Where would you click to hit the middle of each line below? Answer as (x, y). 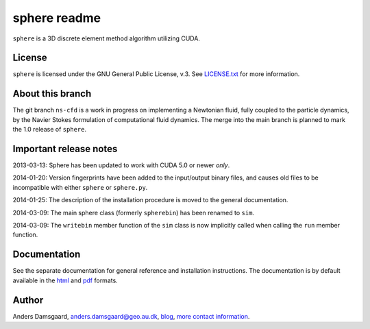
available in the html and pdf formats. (65, 280)
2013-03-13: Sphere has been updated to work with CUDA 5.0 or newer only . (121, 165)
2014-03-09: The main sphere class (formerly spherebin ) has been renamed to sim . (134, 212)
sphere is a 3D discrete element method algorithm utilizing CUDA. (106, 38)
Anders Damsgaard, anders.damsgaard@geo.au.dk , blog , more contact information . (131, 316)
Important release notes (65, 148)
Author (28, 300)
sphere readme (57, 18)
